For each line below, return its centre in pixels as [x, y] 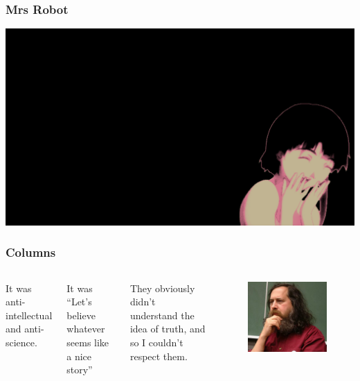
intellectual [29, 315]
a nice [79, 356]
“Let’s [79, 302]
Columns [31, 252]
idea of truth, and [168, 329]
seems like [88, 342]
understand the [162, 315]
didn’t [143, 302]
